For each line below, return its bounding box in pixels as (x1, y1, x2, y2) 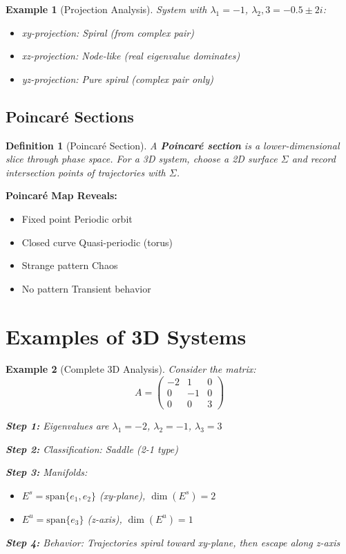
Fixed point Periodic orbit (21, 211, 133, 225)
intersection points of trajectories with (6, 165, 166, 179)
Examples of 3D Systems (6, 322, 247, 350)
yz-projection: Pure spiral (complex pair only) (21, 71, 214, 86)
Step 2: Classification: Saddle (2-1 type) (6, 441, 179, 456)
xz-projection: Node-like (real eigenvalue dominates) (21, 48, 240, 63)
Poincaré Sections (6, 105, 134, 127)
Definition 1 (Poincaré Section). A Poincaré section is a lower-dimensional (6, 138, 340, 152)
